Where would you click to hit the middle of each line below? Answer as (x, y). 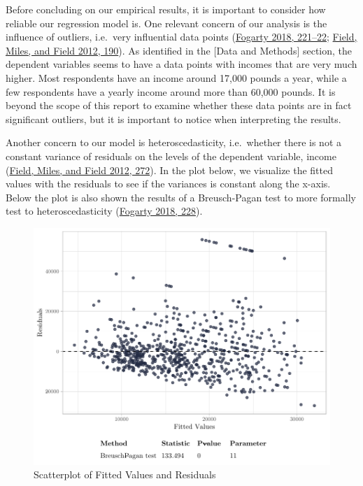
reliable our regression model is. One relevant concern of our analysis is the (166, 23)
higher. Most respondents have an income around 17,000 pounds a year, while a (176, 77)
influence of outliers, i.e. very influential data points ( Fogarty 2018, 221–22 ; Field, (181, 37)
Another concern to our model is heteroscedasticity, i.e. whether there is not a (174, 142)
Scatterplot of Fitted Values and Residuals (125, 474)
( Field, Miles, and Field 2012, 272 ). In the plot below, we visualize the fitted (170, 170)
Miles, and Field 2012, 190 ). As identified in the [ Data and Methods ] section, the (179, 50)
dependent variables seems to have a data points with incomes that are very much (181, 64)
